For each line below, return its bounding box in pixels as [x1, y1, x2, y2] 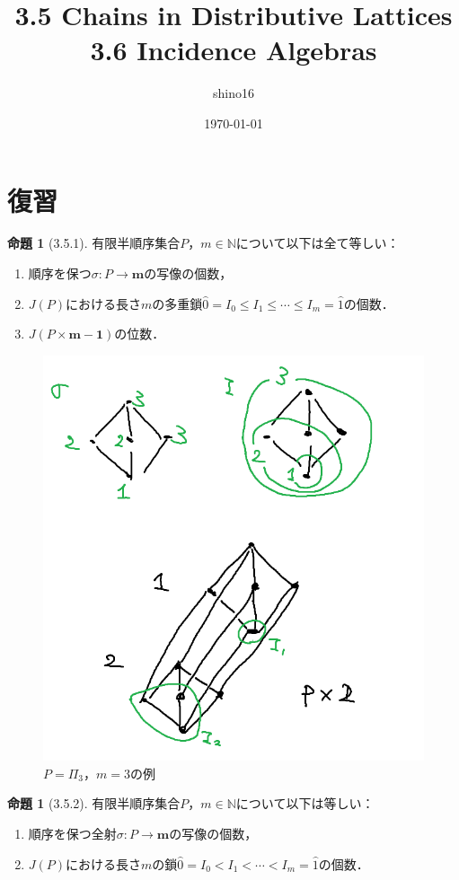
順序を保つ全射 [28, 823, 117, 842]
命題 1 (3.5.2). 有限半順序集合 [7, 794, 181, 813]
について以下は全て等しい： [235, 233, 400, 252]
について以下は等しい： [235, 794, 375, 813]
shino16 [213, 84, 254, 102]
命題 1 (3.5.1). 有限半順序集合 [7, 233, 181, 252]
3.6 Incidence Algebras [90, 31, 377, 68]
